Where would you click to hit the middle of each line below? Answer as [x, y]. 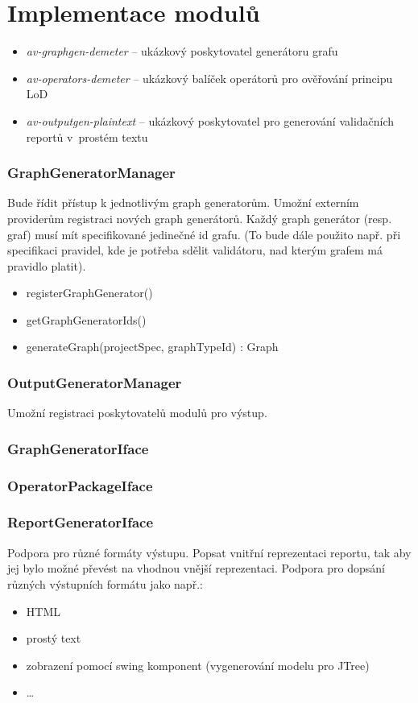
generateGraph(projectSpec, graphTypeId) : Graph [152, 347]
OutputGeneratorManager [95, 382]
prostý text [54, 638]
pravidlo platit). [47, 265]
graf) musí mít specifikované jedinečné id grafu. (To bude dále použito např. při [204, 234]
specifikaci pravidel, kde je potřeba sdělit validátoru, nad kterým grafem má [195, 250]
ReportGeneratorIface [81, 522]
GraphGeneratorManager [91, 173]
